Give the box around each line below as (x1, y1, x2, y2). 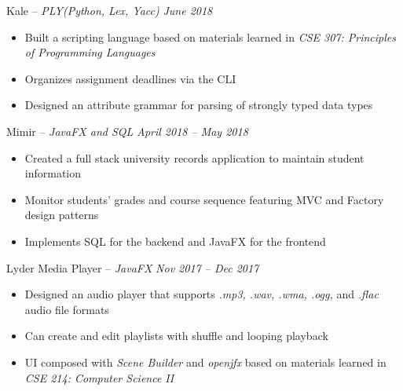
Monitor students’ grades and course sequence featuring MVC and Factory (24, 191, 384, 207)
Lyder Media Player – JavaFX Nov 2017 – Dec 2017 (6, 259, 259, 276)
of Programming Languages (24, 44, 156, 60)
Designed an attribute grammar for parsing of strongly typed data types (24, 97, 373, 113)
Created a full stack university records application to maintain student (24, 149, 365, 166)
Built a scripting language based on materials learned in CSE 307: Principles (24, 28, 397, 45)
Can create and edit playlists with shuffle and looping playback (24, 327, 328, 344)
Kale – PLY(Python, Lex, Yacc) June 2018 (6, 2, 213, 18)
